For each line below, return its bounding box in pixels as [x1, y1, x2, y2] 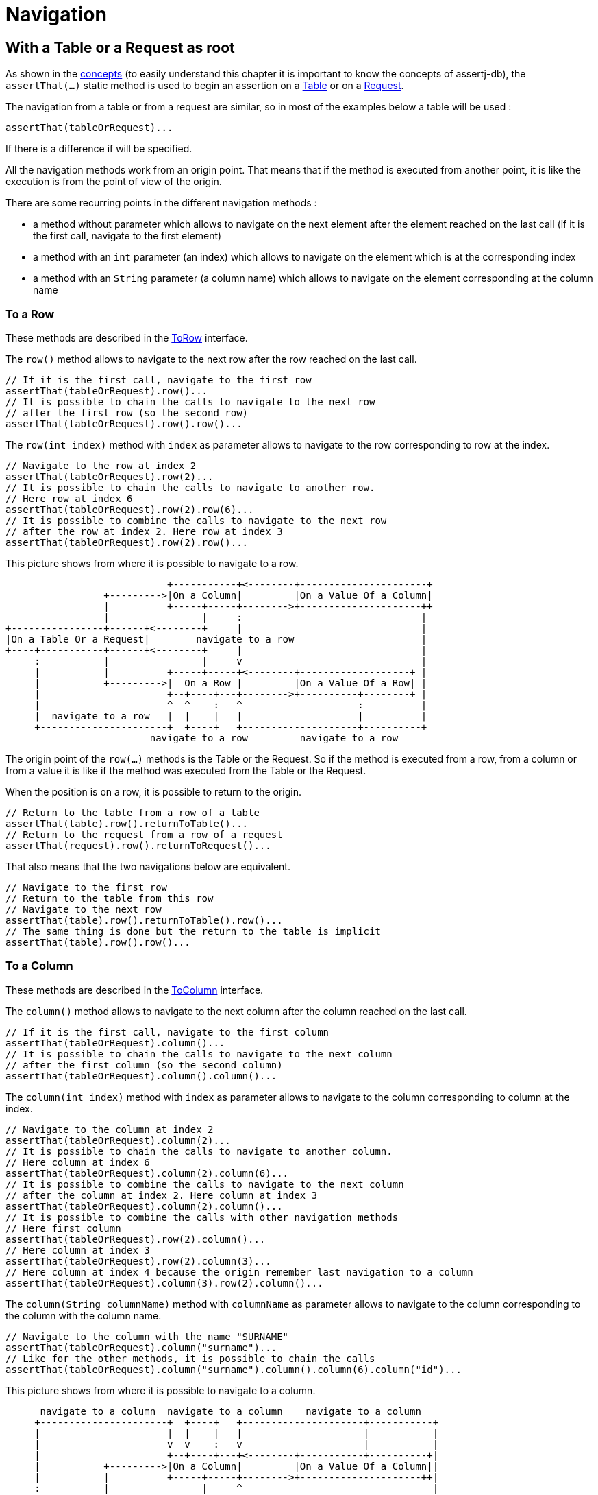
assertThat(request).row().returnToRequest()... [5, 839, 271, 851]
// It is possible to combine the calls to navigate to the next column [5, 1178, 404, 1190]
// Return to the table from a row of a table [5, 806, 260, 818]
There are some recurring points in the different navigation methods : [5, 197, 317, 209]
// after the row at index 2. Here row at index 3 [5, 525, 283, 537]
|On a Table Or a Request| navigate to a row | [5, 633, 427, 645]
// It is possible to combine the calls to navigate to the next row [5, 514, 387, 526]
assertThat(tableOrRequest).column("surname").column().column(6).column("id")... [5, 1363, 462, 1375]
